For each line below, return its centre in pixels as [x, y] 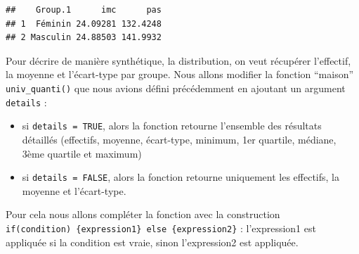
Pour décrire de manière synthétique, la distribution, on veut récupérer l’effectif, [178, 60]
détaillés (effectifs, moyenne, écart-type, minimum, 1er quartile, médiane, [179, 139]
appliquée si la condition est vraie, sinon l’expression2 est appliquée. [152, 242]
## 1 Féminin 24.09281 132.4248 [84, 24]
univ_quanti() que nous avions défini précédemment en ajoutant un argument [176, 88]
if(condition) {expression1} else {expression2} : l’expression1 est [161, 228]
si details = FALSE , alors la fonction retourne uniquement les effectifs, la [181, 177]
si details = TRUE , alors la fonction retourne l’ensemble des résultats [172, 126]
